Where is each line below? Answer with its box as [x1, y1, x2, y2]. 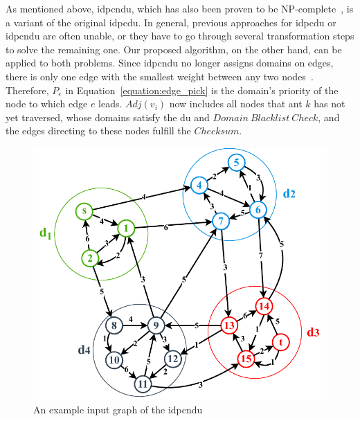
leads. [98, 96, 123, 111]
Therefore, [6, 82, 49, 97]
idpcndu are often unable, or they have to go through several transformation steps [6, 28, 354, 43]
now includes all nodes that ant [169, 96, 303, 111]
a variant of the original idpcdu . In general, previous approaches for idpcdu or [6, 15, 336, 29]
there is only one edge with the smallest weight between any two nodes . [6, 69, 314, 83]
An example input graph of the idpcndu [33, 402, 203, 416]
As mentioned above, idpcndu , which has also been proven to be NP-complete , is [6, 1, 354, 15]
